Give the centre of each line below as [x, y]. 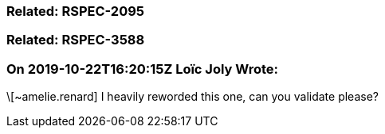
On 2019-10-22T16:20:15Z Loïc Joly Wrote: [143, 69]
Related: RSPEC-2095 [75, 11]
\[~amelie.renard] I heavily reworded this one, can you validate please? [192, 97]
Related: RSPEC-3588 [76, 40]
